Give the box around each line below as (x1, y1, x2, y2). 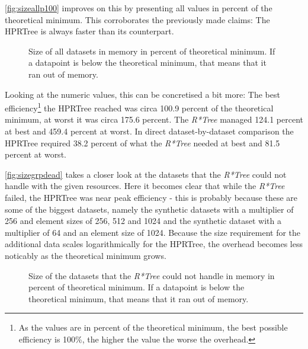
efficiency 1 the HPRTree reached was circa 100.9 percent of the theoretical (5, 100, 274, 114)
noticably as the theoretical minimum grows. (5, 249, 166, 261)
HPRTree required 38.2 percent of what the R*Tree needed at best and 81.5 (5, 136, 280, 149)
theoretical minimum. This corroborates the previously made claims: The (5, 13, 270, 25)
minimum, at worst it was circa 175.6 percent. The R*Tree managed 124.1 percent (5, 113, 303, 126)
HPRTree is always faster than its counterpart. (5, 25, 174, 37)
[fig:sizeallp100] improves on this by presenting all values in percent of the (5, 2, 272, 14)
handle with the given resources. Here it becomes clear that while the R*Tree (5, 180, 285, 192)
